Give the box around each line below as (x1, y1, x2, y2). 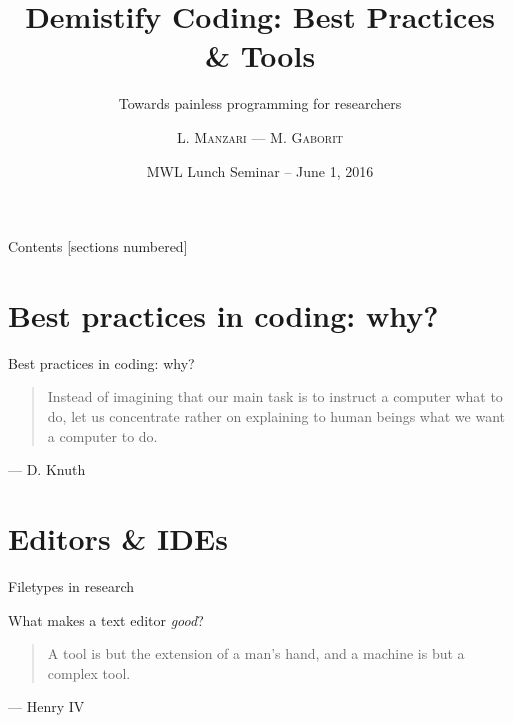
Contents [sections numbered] (8, 236, 188, 257)
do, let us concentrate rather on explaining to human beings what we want (47, 406, 506, 426)
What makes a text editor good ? (8, 609, 204, 630)
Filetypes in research (8, 575, 135, 596)
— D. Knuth (8, 459, 86, 480)
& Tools (204, 35, 316, 76)
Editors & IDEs (8, 517, 228, 558)
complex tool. (47, 662, 131, 683)
